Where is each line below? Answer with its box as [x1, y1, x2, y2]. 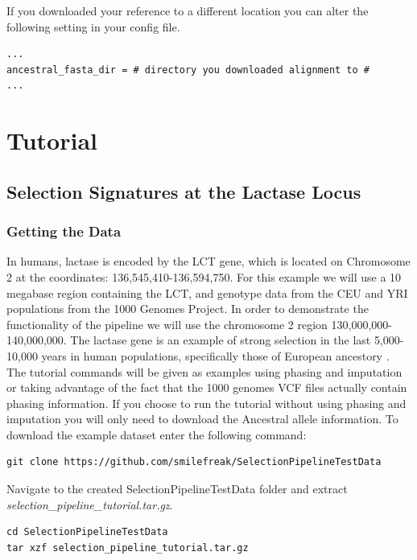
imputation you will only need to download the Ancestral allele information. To [6, 410, 398, 427]
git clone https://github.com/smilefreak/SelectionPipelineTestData [6, 456, 382, 468]
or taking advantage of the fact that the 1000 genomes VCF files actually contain [6, 379, 407, 396]
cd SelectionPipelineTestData [6, 526, 168, 538]
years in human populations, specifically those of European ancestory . [41, 347, 390, 364]
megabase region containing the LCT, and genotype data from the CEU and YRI [6, 284, 408, 301]
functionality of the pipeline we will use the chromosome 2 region [6, 315, 328, 332]
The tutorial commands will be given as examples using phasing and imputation [6, 363, 403, 380]
